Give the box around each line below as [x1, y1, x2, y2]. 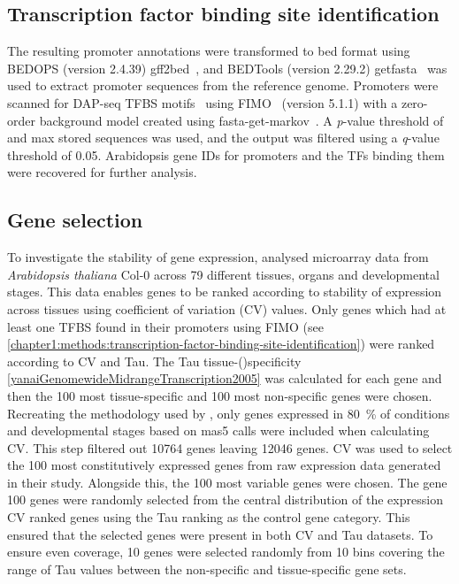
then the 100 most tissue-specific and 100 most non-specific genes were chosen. [7, 386, 432, 404]
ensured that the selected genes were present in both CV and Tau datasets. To [7, 525, 433, 543]
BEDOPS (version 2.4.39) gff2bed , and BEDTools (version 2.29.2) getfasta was [7, 58, 448, 77]
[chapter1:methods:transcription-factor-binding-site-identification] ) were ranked [7, 334, 435, 353]
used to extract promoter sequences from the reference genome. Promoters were [7, 76, 439, 95]
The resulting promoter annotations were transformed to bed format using [7, 42, 410, 60]
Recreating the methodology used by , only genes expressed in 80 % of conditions [7, 403, 450, 422]
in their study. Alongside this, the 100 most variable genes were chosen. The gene [7, 473, 448, 491]
